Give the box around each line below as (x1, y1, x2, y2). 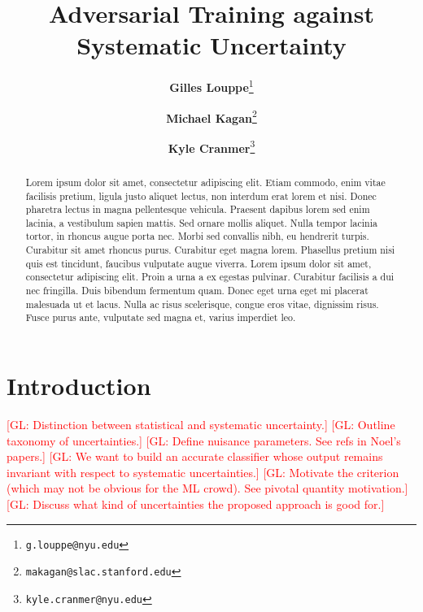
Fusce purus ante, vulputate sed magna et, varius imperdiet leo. (25, 310, 296, 324)
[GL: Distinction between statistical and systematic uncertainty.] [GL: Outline (7, 416, 395, 433)
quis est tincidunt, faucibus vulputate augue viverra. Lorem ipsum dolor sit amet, (25, 256, 372, 270)
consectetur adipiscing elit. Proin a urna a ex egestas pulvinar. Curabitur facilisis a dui (25, 270, 395, 284)
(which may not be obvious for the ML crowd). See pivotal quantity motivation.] (7, 480, 408, 497)
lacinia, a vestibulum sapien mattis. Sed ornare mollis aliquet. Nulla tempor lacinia (25, 215, 377, 229)
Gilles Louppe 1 (169, 76, 254, 95)
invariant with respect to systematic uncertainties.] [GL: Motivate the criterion (7, 463, 399, 480)
